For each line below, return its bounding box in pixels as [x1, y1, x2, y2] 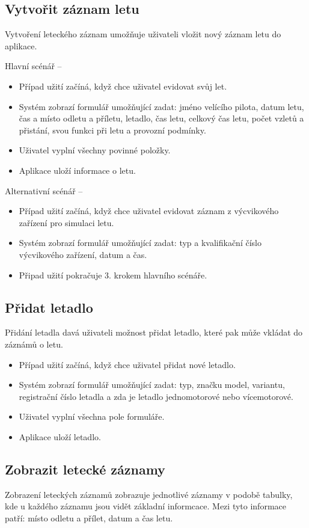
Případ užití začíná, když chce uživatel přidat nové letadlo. [19, 358, 236, 370]
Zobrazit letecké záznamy [5, 459, 165, 478]
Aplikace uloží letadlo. [19, 430, 101, 443]
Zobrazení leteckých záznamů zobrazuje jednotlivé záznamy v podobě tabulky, [5, 488, 293, 500]
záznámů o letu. [5, 337, 63, 350]
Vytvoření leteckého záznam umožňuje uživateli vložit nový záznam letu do [5, 28, 281, 40]
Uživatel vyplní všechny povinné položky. [19, 144, 171, 156]
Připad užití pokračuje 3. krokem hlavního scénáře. [19, 268, 207, 281]
